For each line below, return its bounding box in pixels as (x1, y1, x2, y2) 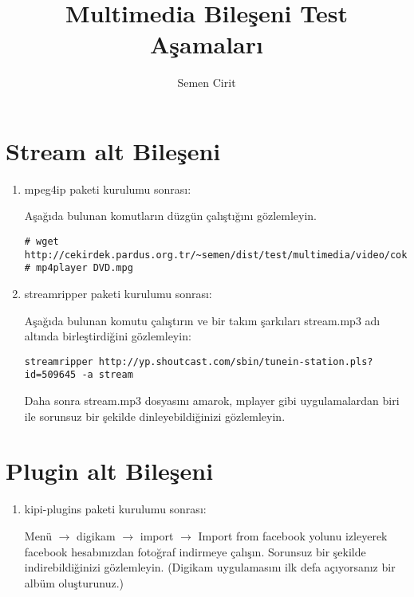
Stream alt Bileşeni (6, 134, 221, 167)
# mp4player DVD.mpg (24, 262, 133, 274)
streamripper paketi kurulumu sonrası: (24, 285, 212, 301)
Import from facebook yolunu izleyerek (198, 528, 388, 544)
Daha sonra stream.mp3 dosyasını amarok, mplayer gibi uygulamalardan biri (24, 392, 400, 409)
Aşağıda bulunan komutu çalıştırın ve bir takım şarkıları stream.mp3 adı (24, 312, 380, 328)
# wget (24, 236, 59, 248)
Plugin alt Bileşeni (6, 454, 214, 487)
